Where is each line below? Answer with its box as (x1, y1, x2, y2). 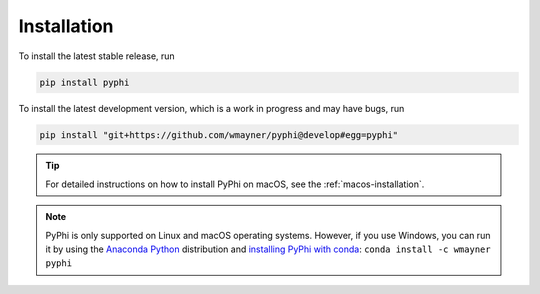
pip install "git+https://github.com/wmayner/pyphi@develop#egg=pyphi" (39, 129, 399, 140)
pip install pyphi (39, 76, 130, 88)
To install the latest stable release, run (18, 50, 175, 62)
